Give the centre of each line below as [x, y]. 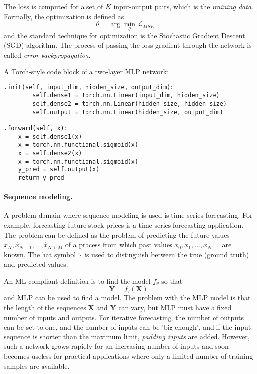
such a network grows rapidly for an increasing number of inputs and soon [116, 346]
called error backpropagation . [47, 55]
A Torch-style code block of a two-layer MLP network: [86, 71]
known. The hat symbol [40, 254]
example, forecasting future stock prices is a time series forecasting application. [124, 225]
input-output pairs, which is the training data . [183, 6]
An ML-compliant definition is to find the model [77, 280]
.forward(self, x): [36, 129]
